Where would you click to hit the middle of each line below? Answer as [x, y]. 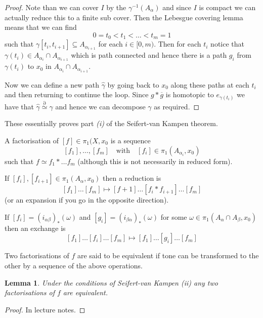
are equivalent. [85, 292]
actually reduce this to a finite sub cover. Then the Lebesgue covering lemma [124, 17]
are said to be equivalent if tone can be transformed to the [168, 255]
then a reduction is [132, 178]
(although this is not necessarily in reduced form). [155, 161]
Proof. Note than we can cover [52, 7]
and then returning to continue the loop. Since [77, 94]
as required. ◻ [177, 106]
